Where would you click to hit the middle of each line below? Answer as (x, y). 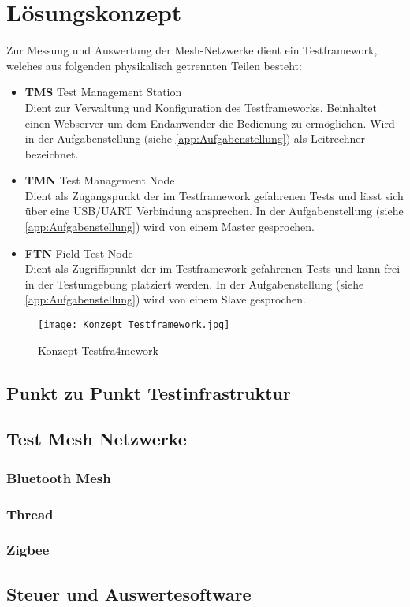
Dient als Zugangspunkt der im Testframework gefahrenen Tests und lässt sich (214, 195)
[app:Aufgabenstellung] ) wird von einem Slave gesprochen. (165, 299)
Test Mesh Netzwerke (97, 439)
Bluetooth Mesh (59, 477)
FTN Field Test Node (79, 253)
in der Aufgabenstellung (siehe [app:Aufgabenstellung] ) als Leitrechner (195, 138)
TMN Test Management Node (100, 180)
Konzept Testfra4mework (98, 350)
